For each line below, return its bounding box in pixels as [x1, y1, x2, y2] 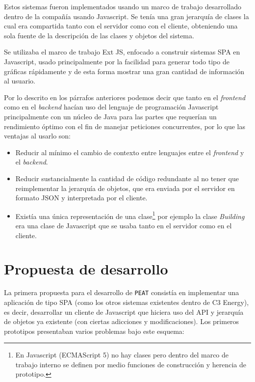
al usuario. [4, 76, 35, 86]
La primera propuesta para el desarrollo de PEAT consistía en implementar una [4, 287, 239, 298]
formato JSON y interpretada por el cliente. [15, 192, 148, 203]
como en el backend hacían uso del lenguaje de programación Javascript [4, 102, 219, 112]
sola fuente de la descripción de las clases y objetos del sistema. [4, 30, 194, 40]
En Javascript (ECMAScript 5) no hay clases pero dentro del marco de [15, 350, 229, 360]
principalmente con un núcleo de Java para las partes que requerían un [4, 111, 217, 121]
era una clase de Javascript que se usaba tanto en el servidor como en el [15, 220, 232, 230]
